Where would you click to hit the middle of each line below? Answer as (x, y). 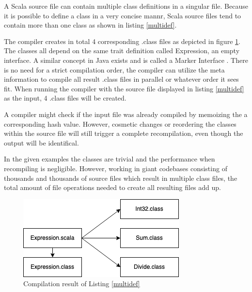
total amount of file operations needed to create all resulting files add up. (112, 187)
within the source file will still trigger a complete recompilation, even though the (124, 133)
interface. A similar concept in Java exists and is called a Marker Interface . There (126, 60)
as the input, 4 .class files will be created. (65, 98)
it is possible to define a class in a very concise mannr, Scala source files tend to (123, 15)
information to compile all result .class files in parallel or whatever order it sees (121, 79)
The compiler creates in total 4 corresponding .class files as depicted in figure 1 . (122, 41)
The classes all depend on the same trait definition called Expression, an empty (122, 51)
